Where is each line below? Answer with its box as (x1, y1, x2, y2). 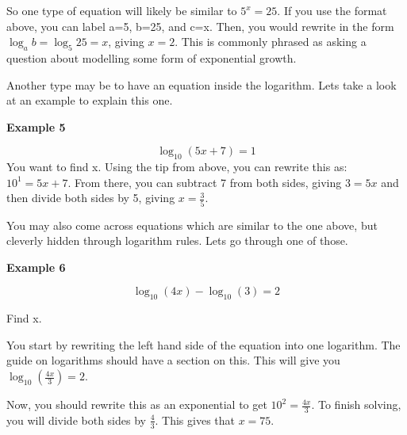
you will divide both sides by (6, 411, 146, 428)
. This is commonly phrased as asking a (175, 33, 367, 50)
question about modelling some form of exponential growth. (6, 49, 297, 66)
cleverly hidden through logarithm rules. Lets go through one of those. (6, 232, 348, 249)
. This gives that (155, 411, 236, 428)
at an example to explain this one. (6, 92, 173, 109)
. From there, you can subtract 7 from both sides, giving (67, 174, 342, 190)
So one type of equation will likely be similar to (6, 2, 237, 18)
